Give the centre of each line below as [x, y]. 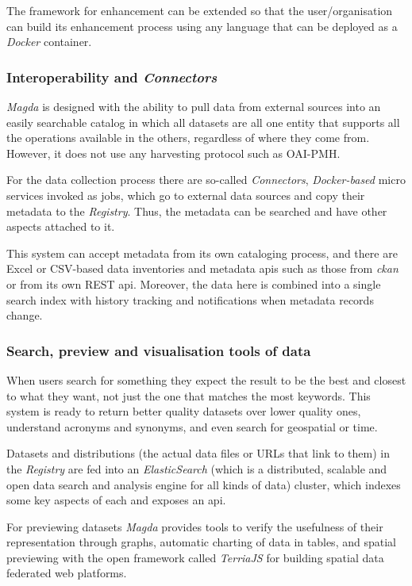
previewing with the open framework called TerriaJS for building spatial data [195, 557]
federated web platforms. [67, 573]
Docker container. [49, 42]
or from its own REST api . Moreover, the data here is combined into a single [194, 283]
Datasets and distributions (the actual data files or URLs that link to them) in [198, 453]
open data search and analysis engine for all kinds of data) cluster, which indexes [204, 484]
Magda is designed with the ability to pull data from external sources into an [194, 106]
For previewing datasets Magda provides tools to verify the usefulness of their [195, 526]
